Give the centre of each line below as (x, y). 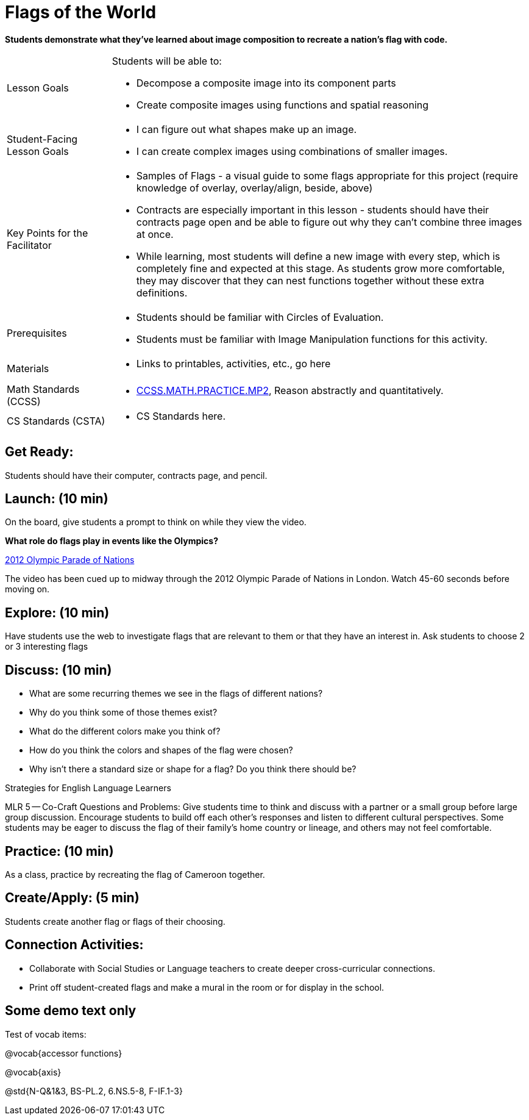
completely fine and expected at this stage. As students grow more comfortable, (321, 268)
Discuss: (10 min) (59, 670)
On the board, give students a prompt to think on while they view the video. (156, 522)
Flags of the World (81, 12)
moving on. (27, 589)
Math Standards (43, 389)
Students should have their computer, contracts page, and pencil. (136, 475)
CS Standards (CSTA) (56, 421)
